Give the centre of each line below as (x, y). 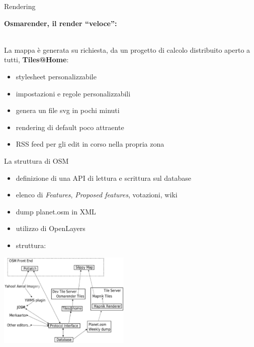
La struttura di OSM (36, 160)
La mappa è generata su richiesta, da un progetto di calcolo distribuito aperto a (127, 49)
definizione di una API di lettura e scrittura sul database (104, 178)
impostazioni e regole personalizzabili (73, 93)
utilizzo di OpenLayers (51, 228)
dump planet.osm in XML (56, 211)
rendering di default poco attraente (70, 127)
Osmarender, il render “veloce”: (61, 23)
